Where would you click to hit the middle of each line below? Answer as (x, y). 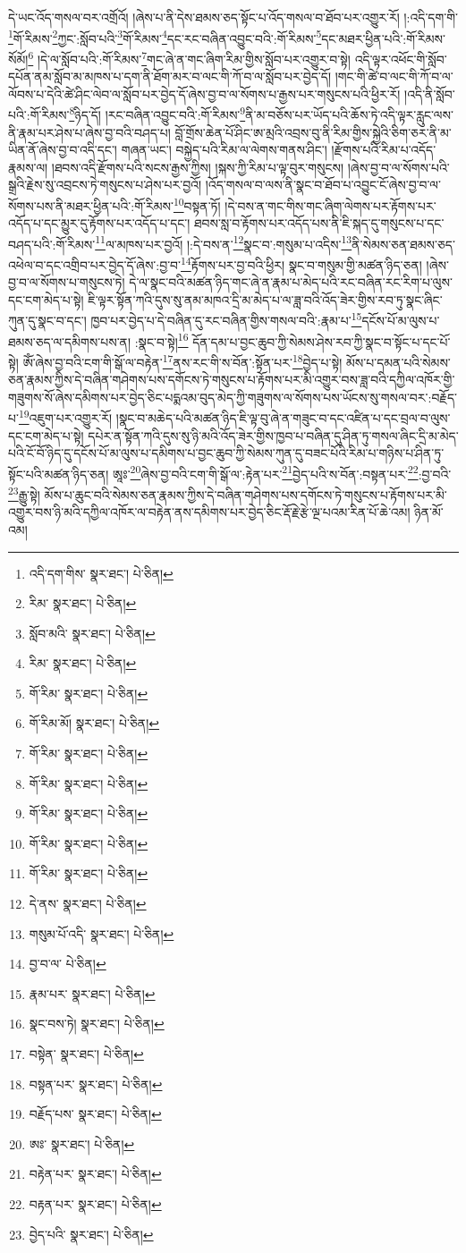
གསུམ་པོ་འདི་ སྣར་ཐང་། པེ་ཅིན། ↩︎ (102, 933)
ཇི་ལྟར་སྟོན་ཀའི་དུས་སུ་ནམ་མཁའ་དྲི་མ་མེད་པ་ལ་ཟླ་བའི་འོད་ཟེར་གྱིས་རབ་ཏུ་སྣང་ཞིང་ (265, 299)
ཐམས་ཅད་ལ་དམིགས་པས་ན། (70, 341)
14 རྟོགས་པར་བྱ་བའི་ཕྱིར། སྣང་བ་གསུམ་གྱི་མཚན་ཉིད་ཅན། (301, 263)
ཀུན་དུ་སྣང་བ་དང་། (47, 321)
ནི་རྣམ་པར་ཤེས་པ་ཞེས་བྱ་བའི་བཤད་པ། (89, 132)
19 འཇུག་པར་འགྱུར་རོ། (65, 417)
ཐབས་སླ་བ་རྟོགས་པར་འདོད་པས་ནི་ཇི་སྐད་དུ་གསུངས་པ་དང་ (319, 223)
